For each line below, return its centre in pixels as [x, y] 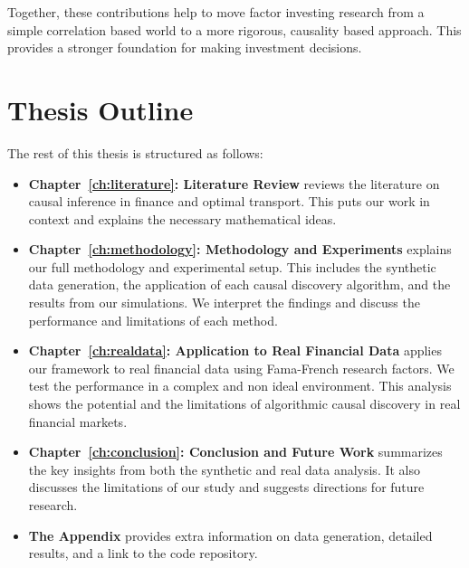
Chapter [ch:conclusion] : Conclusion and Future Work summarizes [235, 452]
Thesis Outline [100, 109]
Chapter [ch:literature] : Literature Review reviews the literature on [234, 183]
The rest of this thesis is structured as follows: [135, 152]
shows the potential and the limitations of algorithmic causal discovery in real [244, 404]
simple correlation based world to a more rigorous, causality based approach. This [234, 29]
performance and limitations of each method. [153, 320]
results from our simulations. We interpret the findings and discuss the [224, 303]
